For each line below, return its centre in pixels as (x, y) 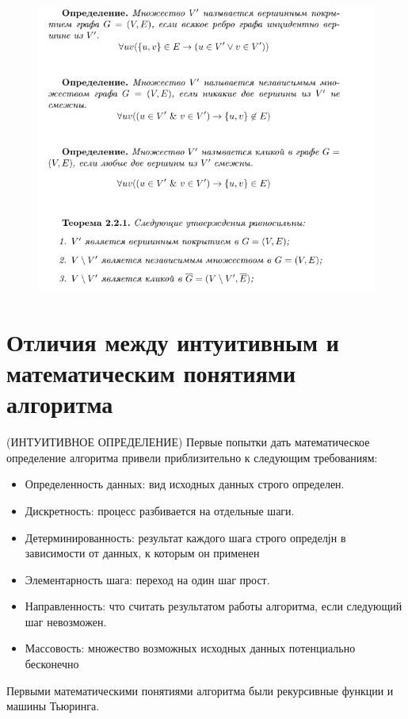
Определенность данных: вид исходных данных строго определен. (185, 484)
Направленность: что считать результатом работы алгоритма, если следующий (214, 606)
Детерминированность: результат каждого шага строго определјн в (185, 537)
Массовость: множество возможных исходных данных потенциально (190, 648)
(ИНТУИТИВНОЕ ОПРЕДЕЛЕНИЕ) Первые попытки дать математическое (188, 442)
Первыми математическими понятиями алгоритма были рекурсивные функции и (200, 690)
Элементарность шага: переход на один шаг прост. (147, 579)
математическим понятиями (151, 373)
